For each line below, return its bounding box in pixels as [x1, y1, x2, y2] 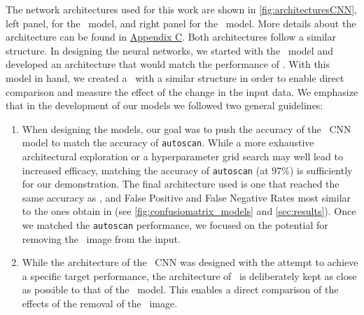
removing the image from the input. [22, 231, 181, 246]
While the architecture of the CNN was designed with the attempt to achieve [22, 255, 358, 269]
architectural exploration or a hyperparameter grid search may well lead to [22, 149, 343, 163]
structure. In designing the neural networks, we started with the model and [6, 43, 333, 57]
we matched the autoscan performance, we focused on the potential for [22, 218, 328, 232]
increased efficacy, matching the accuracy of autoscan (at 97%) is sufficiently [22, 162, 353, 177]
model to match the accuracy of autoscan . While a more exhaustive [22, 135, 314, 150]
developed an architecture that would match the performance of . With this [6, 57, 330, 71]
